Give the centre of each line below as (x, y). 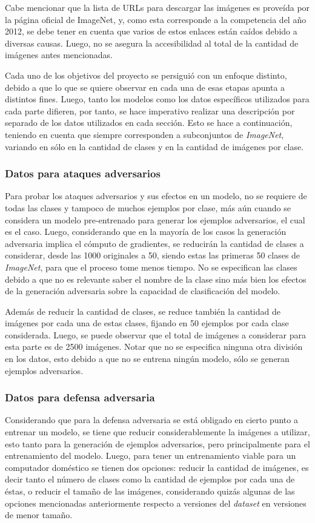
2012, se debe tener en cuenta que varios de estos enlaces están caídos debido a (151, 31)
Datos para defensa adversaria (80, 397)
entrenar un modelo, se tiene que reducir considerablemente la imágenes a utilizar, (157, 432)
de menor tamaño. (39, 515)
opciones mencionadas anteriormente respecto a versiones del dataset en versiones (156, 503)
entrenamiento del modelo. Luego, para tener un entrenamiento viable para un (151, 456)
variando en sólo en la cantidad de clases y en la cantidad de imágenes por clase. (154, 146)
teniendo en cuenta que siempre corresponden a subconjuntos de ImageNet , (144, 134)
